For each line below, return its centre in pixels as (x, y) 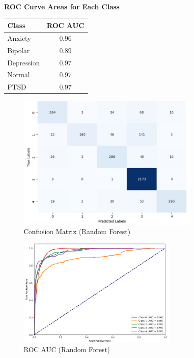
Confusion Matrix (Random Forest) (77, 231)
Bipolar (19, 50)
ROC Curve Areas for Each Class (62, 6)
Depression (24, 62)
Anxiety (19, 38)
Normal (19, 75)
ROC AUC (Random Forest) (67, 349)
